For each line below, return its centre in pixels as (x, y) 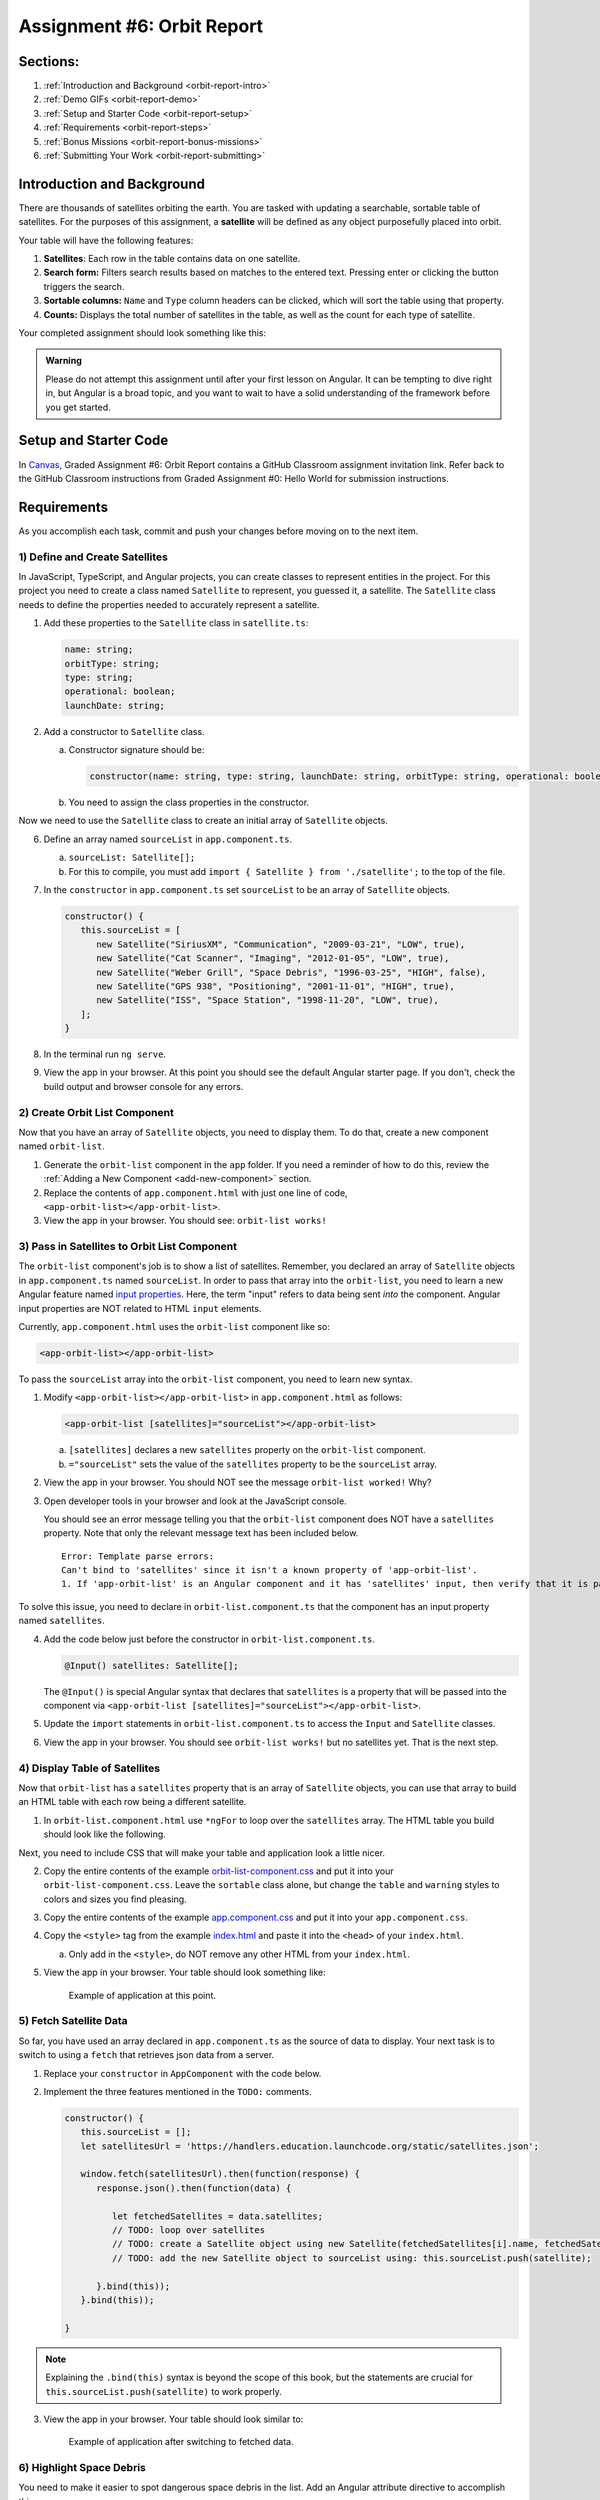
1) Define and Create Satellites (93, 557)
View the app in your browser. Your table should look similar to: (173, 2419)
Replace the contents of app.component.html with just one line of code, (196, 1192)
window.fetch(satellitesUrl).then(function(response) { (220, 2174)
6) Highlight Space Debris (82, 2468)
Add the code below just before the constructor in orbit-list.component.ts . (209, 1639)
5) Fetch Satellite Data (73, 2021)
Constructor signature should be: (136, 750)
